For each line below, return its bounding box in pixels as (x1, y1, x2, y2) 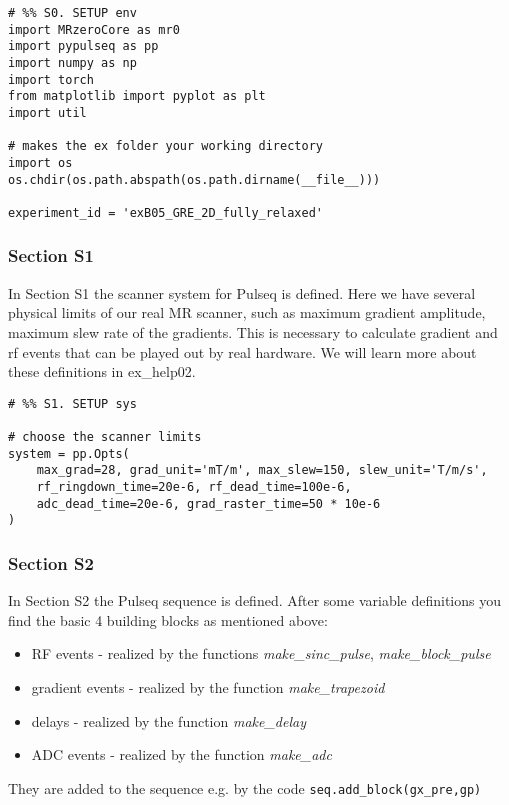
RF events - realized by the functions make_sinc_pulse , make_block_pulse (31, 643, 491, 664)
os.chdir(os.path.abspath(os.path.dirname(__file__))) (8, 172, 381, 187)
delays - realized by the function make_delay (31, 710, 306, 731)
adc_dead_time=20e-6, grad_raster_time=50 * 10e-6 (36, 496, 381, 511)
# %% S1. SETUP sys (8, 396, 137, 411)
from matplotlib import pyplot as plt (8, 89, 266, 104)
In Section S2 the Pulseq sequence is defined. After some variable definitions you (8, 590, 501, 611)
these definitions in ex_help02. (8, 361, 196, 382)
